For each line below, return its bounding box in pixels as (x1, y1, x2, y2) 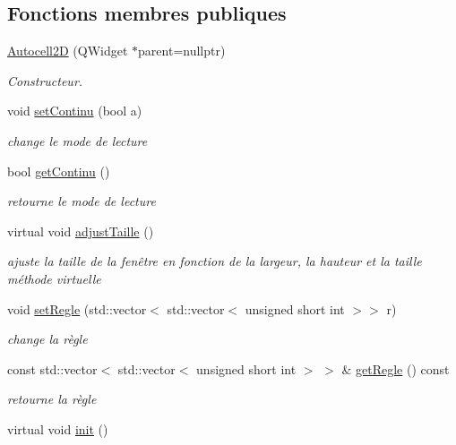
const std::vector (7, 359, 98, 378)
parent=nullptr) (138, 41, 226, 60)
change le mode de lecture (7, 131, 148, 150)
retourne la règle (7, 389, 97, 408)
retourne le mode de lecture (7, 192, 156, 210)
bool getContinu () (7, 161, 110, 180)
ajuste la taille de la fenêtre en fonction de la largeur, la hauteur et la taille (7, 252, 422, 270)
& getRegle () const (341, 359, 450, 378)
